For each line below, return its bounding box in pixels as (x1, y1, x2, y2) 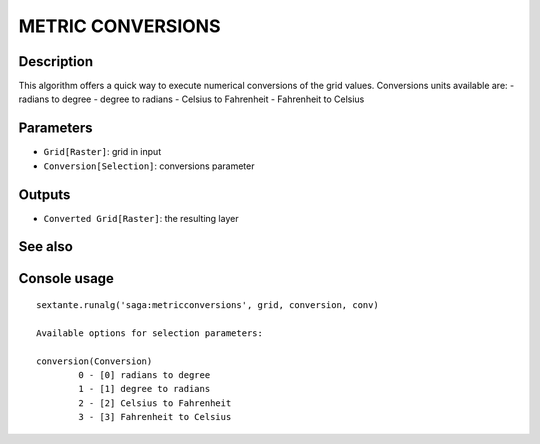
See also (18, 238, 74, 255)
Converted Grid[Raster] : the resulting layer (43, 212, 239, 224)
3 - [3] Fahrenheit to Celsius (78, 411, 232, 423)
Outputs (18, 186, 71, 203)
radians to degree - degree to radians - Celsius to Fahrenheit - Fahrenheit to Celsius (18, 93, 365, 105)
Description (18, 53, 94, 70)
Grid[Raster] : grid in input (43, 146, 162, 158)
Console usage (18, 270, 115, 287)
